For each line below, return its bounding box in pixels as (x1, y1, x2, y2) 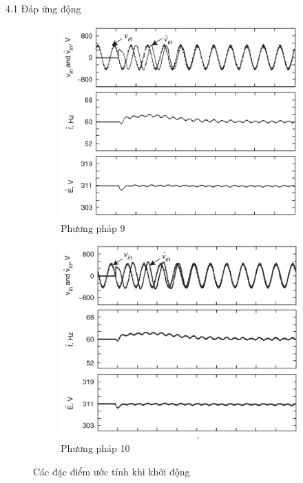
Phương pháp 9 (61, 220, 125, 235)
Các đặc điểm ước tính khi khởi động (33, 464, 190, 478)
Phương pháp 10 (61, 441, 130, 455)
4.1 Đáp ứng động (6, 1, 81, 15)
